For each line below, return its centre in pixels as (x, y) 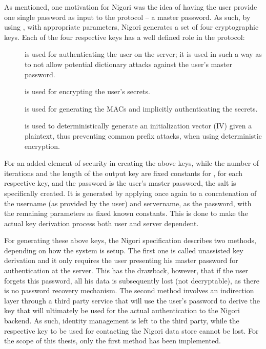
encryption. (42, 146)
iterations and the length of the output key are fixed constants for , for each (124, 173)
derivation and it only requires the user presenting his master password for (121, 260)
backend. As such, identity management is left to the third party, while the (122, 321)
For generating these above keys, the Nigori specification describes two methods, (130, 240)
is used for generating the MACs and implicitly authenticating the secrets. (141, 108)
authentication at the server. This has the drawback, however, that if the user (126, 270)
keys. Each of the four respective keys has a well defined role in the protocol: (125, 37)
